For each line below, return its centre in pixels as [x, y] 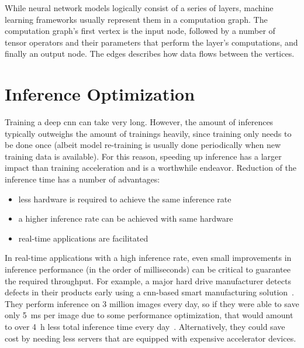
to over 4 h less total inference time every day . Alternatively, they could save [145, 326]
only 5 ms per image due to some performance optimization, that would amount [149, 315]
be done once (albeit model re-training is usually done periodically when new [143, 145]
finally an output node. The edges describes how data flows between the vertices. [150, 54]
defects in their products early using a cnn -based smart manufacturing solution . [149, 292]
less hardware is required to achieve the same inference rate [125, 199]
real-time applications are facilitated [83, 238]
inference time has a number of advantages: [82, 179]
